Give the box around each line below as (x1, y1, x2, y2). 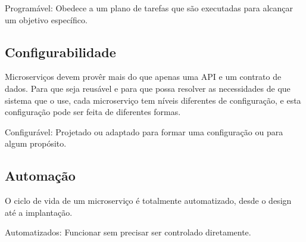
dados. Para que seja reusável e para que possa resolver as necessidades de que (5, 82, 291, 94)
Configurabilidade (5, 42, 116, 61)
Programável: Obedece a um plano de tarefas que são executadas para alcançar (5, 2, 293, 14)
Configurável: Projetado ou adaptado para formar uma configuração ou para (5, 125, 283, 138)
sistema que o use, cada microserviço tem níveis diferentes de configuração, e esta (5, 94, 301, 106)
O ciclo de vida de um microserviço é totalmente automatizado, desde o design (5, 194, 292, 207)
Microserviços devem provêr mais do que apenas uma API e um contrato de (5, 70, 282, 83)
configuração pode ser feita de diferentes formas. (5, 106, 181, 118)
